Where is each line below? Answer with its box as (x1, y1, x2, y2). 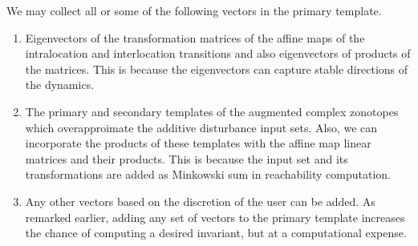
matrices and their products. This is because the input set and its (25, 150, 348, 167)
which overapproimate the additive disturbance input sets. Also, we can (25, 119, 378, 135)
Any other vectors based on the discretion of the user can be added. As (25, 192, 375, 209)
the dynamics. (25, 76, 95, 93)
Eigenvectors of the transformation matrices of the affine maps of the (25, 29, 365, 46)
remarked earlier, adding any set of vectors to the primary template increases (25, 208, 405, 225)
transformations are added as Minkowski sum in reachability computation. (25, 166, 391, 183)
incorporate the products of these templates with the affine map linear (25, 135, 371, 151)
